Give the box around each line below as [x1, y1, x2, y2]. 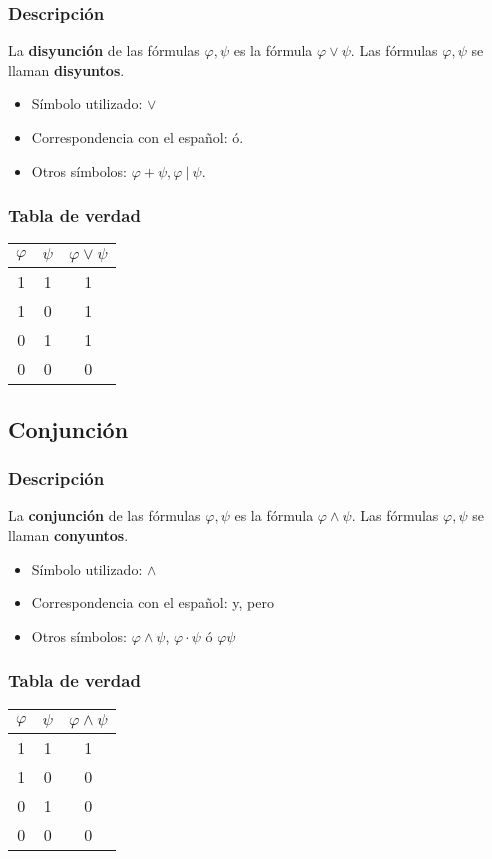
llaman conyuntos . [8, 525, 129, 545]
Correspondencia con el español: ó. [31, 127, 244, 147]
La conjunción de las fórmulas [8, 505, 201, 526]
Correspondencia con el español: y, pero [31, 592, 274, 613]
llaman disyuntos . [8, 59, 125, 80]
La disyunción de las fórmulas [8, 40, 200, 61]
